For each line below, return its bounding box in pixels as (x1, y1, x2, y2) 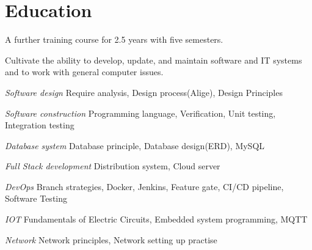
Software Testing (5, 192, 68, 205)
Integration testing (5, 119, 74, 131)
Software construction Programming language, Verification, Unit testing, (5, 106, 276, 119)
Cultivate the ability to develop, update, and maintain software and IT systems (5, 53, 302, 66)
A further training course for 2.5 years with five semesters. (5, 33, 223, 46)
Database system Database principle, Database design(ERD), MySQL (5, 139, 265, 152)
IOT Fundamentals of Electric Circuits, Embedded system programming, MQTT (5, 213, 308, 226)
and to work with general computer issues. (5, 65, 164, 78)
